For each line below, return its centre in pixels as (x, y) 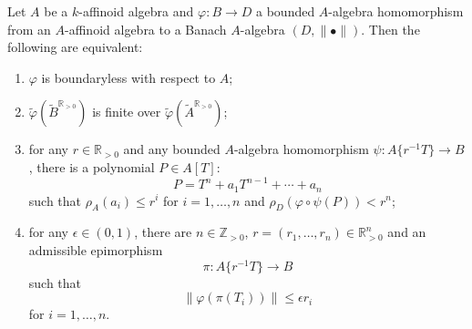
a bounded (286, 11)
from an (29, 29)
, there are (163, 232)
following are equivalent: (75, 47)
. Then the (390, 29)
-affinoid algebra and (136, 11)
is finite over (127, 112)
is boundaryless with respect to (128, 77)
